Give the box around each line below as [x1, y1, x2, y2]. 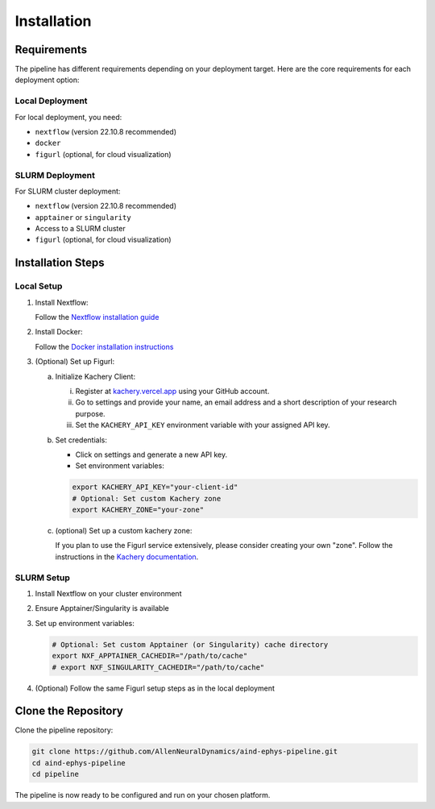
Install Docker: [35, 327, 83, 337]
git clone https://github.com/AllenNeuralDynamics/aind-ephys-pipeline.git [31, 747, 338, 757]
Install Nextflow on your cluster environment [35, 588, 182, 598]
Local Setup [14, 280, 63, 292]
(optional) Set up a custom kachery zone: [55, 526, 193, 536]
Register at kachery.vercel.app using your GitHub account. [75, 386, 270, 396]
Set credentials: [55, 435, 108, 445]
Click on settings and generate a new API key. [75, 450, 228, 459]
